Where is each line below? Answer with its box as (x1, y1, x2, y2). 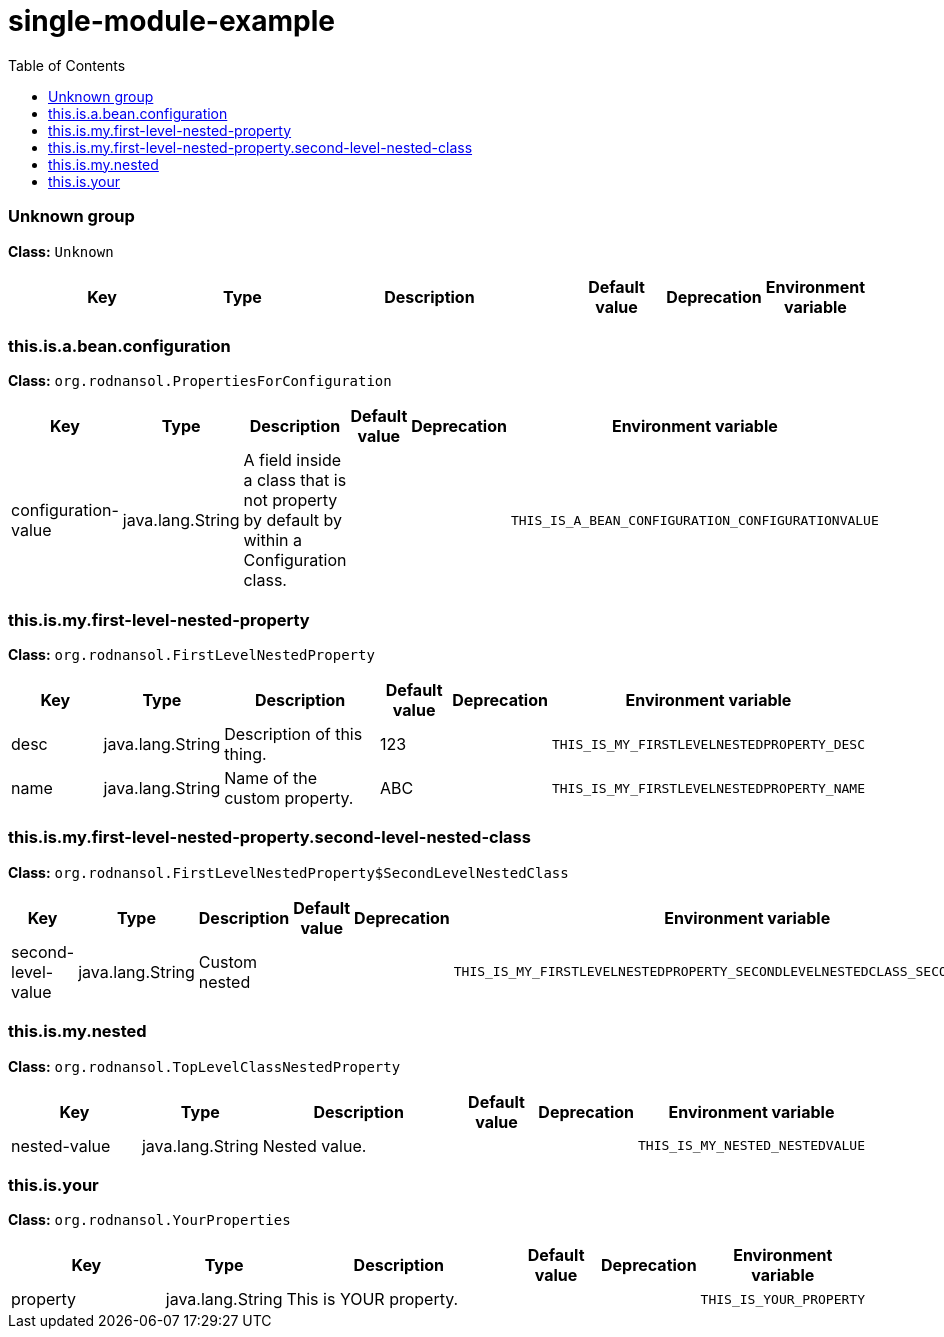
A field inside (243, 450, 342, 471)
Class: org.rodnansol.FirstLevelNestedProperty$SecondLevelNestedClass (8, 863, 569, 881)
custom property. (224, 788, 354, 808)
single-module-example (8, 4, 335, 38)
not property (243, 490, 338, 511)
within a (243, 530, 302, 551)
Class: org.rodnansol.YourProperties (8, 1211, 291, 1229)
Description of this (224, 724, 363, 744)
